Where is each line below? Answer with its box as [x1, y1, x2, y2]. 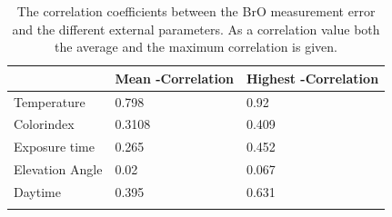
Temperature [14, 92, 85, 111]
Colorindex [14, 114, 75, 133]
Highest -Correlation [246, 68, 379, 87]
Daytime [14, 182, 61, 201]
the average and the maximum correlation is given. [55, 37, 337, 56]
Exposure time [14, 137, 95, 156]
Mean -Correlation [115, 68, 234, 87]
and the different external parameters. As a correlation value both [12, 19, 380, 38]
